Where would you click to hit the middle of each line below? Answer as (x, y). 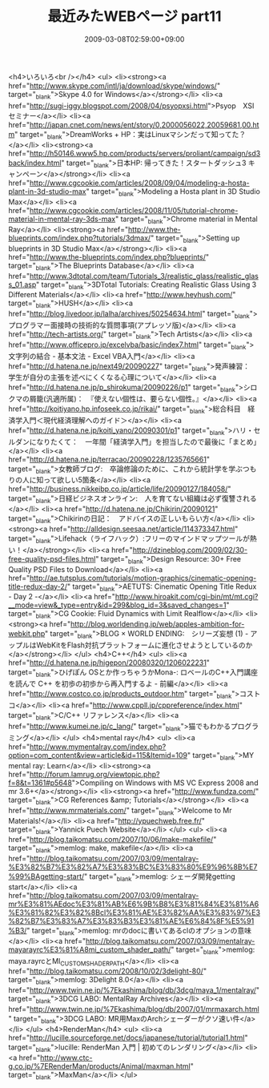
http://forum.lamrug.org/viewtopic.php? (94, 775)
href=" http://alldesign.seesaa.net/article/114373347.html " (144, 529)
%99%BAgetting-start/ (46, 876)
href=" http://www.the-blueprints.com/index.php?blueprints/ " (109, 256)
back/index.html (35, 163)
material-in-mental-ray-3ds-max (62, 219)
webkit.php (27, 634)
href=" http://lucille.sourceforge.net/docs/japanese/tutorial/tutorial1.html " (128, 1038)
